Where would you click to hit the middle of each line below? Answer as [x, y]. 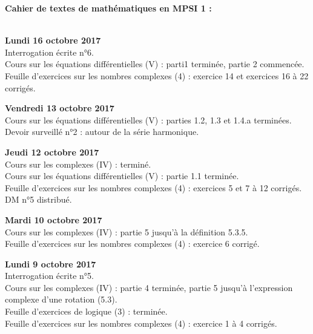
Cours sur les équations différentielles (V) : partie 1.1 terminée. [122, 176]
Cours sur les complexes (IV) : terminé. [78, 164]
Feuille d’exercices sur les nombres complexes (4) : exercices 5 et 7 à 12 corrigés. [153, 187]
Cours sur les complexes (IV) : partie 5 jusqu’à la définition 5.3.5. [127, 231]
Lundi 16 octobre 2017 [53, 40]
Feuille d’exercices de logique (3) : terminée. [86, 311]
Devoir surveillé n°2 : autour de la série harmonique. [102, 132]
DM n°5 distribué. [38, 199]
